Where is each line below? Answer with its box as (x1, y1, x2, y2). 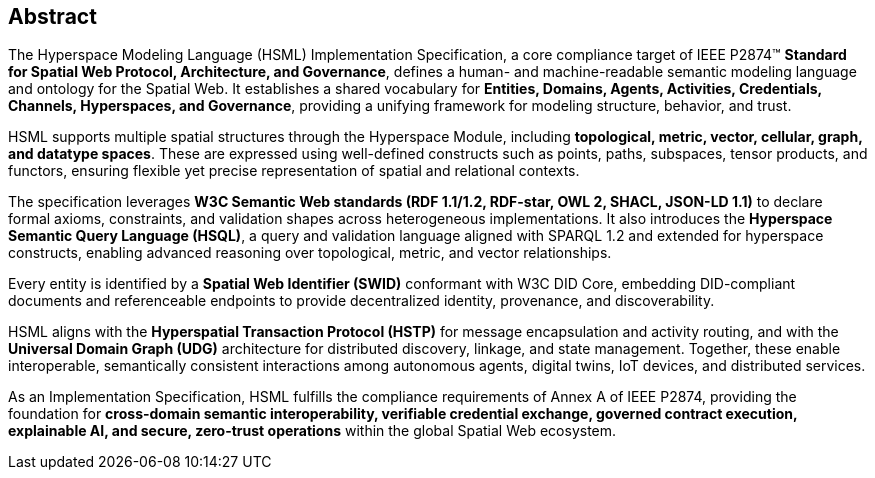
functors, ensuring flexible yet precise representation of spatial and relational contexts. (8, 162, 580, 180)
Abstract (8, 4, 97, 29)
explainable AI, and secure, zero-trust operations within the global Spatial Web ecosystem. (8, 422, 617, 440)
